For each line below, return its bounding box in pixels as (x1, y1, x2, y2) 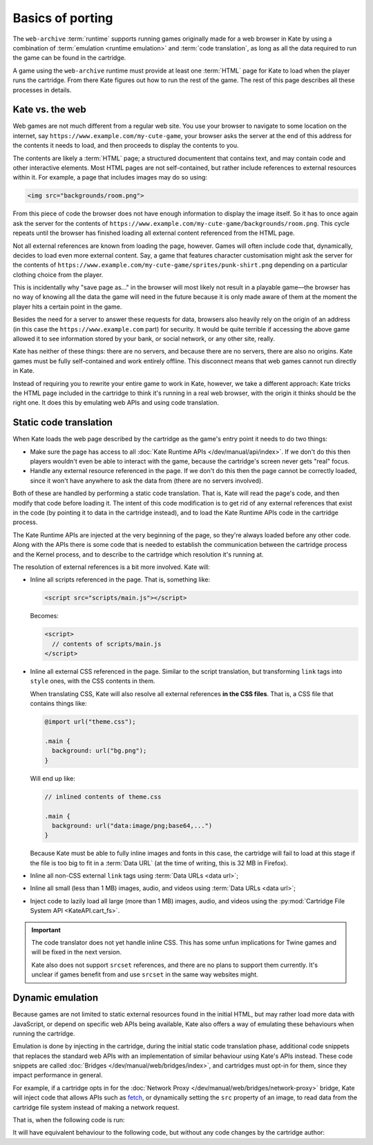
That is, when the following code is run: (12, 1116, 125, 1124)
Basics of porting (12, 10, 113, 26)
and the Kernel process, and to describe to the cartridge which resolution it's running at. (12, 550, 264, 559)
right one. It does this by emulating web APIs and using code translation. (12, 398, 219, 407)
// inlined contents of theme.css (44, 793, 162, 800)
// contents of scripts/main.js (52, 639, 162, 648)
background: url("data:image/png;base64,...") (52, 822, 213, 829)
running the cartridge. (12, 1029, 75, 1037)
